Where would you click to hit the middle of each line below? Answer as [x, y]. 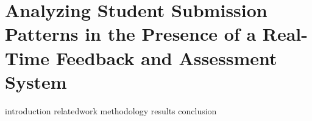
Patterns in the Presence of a [131, 34]
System [36, 81]
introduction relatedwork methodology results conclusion [111, 110]
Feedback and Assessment [166, 57]
